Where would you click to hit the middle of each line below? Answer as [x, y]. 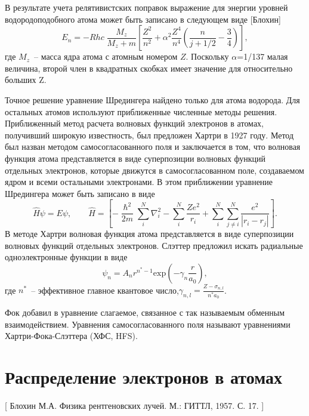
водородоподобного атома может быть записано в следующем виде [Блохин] [143, 19]
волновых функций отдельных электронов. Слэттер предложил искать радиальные [154, 245]
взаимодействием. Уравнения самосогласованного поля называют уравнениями [148, 324]
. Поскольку [207, 56]
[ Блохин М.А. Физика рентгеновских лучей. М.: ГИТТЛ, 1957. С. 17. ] [135, 406]
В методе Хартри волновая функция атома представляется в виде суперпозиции [149, 233]
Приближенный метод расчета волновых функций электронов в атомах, [134, 123]
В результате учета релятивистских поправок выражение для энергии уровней [146, 7]
